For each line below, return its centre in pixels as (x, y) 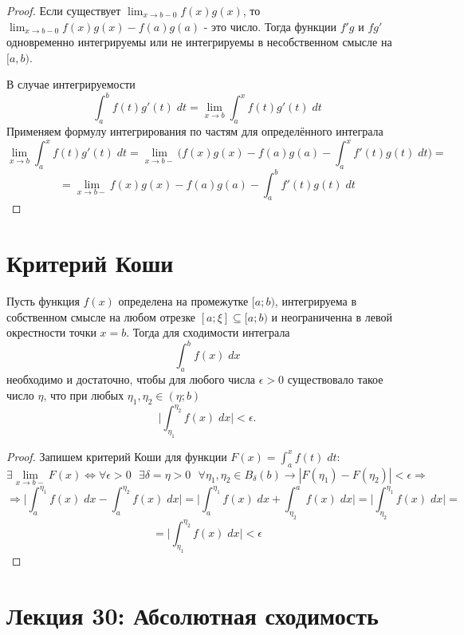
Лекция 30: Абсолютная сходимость (193, 615)
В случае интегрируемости (71, 84)
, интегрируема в (316, 301)
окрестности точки (51, 332)
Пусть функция (43, 301)
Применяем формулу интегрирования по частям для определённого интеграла (195, 131)
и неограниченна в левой (332, 316)
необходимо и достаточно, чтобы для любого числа (131, 379)
